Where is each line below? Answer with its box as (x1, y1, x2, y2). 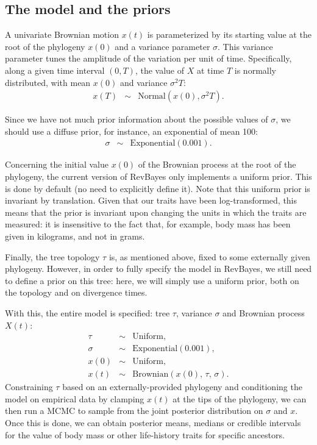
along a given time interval (5, 63, 105, 76)
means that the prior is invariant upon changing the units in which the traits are (5, 205, 307, 218)
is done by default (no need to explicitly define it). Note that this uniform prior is (5, 182, 310, 194)
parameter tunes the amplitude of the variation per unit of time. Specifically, (5, 52, 292, 65)
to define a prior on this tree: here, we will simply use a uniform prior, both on (5, 274, 299, 287)
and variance (119, 76, 168, 88)
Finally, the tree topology (5, 250, 100, 263)
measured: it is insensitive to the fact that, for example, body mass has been (5, 218, 291, 230)
